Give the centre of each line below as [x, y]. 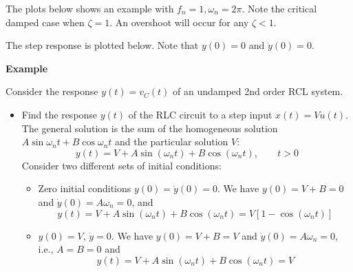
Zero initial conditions [85, 188]
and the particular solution [172, 142]
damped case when [45, 22]
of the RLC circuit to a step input [200, 114]
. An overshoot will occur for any [179, 22]
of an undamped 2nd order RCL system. [258, 91]
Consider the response [52, 91]
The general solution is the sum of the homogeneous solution [150, 128]
